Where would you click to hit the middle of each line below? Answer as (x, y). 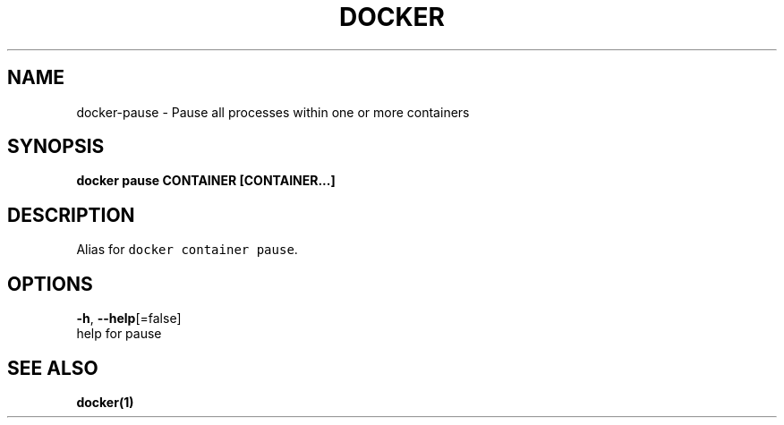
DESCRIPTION (71, 215)
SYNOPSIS (56, 147)
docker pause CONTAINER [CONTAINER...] (206, 181)
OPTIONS (50, 284)
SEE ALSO (53, 368)
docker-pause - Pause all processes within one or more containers (273, 112)
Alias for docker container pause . (187, 250)
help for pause (119, 334)
